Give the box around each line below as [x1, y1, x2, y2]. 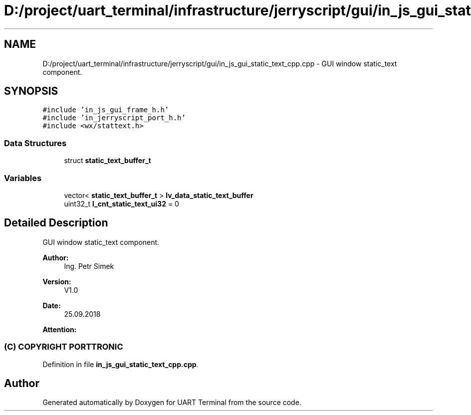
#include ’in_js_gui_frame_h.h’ [42, 106, 169, 114]
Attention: [42, 325, 77, 334]
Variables [4, 173, 42, 183]
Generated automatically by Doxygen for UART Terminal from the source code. [42, 398, 301, 407]
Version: [42, 277, 71, 286]
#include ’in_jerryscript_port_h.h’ [42, 114, 186, 122]
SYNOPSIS [4, 85, 58, 98]
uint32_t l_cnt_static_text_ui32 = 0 [64, 199, 179, 208]
